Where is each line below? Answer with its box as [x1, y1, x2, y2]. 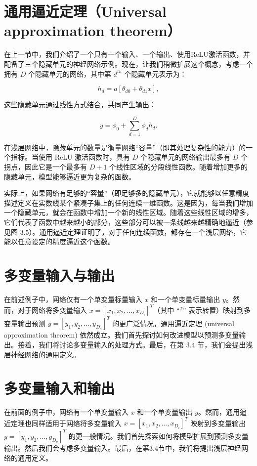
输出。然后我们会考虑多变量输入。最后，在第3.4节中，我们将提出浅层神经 [4, 442, 241, 453]
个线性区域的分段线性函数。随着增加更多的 [109, 162, 248, 171]
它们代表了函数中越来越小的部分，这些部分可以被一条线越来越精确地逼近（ [4, 216, 246, 227]
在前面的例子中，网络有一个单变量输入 [4, 407, 128, 417]
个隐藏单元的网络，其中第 [28, 68, 111, 79]
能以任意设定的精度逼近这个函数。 [4, 236, 115, 247]
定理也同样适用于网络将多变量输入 [10, 418, 122, 428]
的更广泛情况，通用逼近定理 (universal [112, 318, 234, 328]
